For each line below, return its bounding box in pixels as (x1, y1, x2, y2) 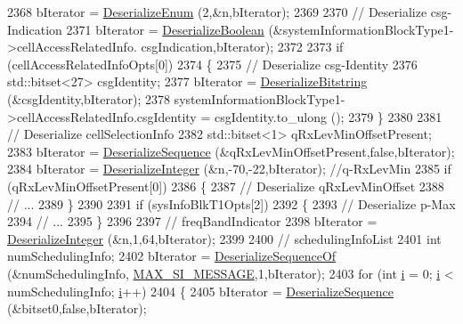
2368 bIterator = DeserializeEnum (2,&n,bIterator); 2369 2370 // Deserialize (7, 3, 427, 20)
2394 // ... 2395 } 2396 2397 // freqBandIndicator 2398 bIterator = (7, 212, 378, 231)
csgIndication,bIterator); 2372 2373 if (141, 37, 344, 56)
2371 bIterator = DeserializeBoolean (66, 20, 264, 38)
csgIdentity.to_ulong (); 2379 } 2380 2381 (214, 107, 443, 126)
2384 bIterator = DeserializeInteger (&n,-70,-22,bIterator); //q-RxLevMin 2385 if (7, 159, 451, 178)
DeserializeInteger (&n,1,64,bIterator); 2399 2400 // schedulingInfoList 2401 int (7, 229, 442, 247)
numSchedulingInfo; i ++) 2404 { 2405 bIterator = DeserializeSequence (7, 281, 394, 300)
